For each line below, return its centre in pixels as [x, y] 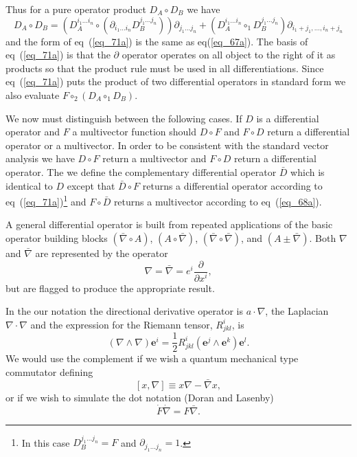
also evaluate [33, 94]
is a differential [288, 118]
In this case [46, 442]
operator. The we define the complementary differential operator [141, 171]
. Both [323, 237]
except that [91, 185]
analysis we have [40, 158]
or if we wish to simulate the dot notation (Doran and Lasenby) [140, 397]
